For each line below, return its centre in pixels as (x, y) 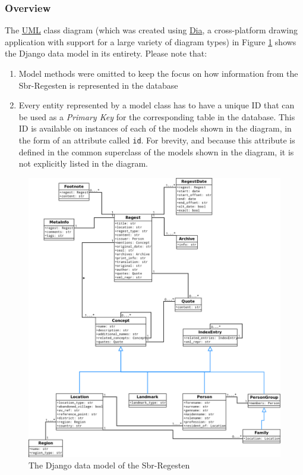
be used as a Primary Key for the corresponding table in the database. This (157, 116)
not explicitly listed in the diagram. (83, 163)
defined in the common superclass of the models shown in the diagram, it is (156, 151)
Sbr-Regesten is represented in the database (98, 85)
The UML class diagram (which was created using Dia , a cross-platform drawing (151, 30)
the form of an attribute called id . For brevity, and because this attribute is (157, 140)
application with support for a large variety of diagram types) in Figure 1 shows (151, 41)
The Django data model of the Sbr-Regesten (109, 465)
